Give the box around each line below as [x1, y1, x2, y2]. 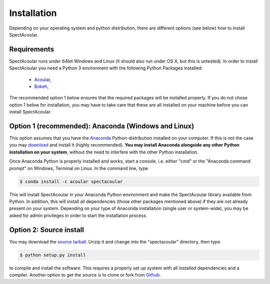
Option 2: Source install [9, 225, 84, 234]
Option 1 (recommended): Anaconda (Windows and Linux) [9, 122, 194, 130]
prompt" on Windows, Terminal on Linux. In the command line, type [9, 165, 148, 171]
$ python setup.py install [19, 252, 86, 257]
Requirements [9, 45, 54, 53]
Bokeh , [34, 83, 49, 89]
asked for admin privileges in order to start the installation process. [9, 212, 147, 218]
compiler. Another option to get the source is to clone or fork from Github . [9, 272, 161, 278]
